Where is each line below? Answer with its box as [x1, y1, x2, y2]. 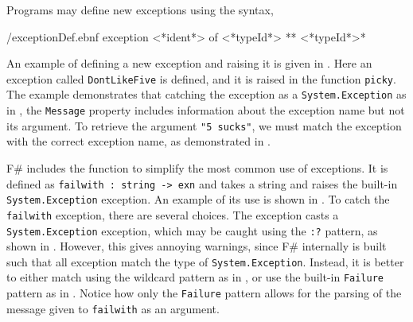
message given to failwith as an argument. [6, 300, 220, 316]
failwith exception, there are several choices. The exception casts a [6, 206, 339, 223]
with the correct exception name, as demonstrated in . [6, 133, 271, 149]
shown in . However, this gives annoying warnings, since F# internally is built [6, 238, 387, 254]
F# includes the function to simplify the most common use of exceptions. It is [6, 160, 388, 176]
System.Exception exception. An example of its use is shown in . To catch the [6, 191, 390, 208]
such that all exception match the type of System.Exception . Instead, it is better [6, 253, 404, 270]
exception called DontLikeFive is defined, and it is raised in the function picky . [6, 70, 396, 87]
